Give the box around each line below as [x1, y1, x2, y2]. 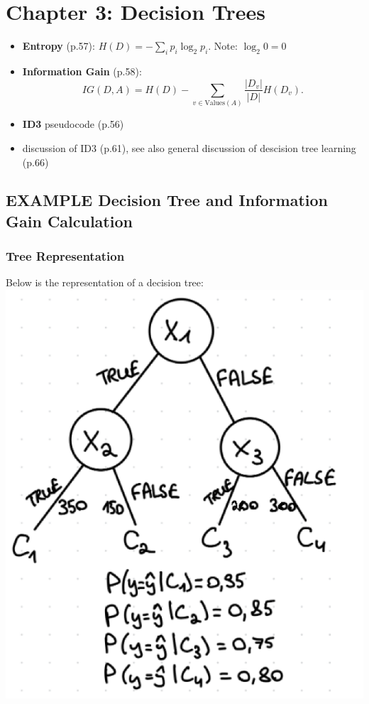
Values [204, 99, 226, 107]
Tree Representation [6, 247, 125, 265]
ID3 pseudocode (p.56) [22, 117, 124, 131]
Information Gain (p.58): [22, 63, 142, 78]
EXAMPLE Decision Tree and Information [6, 189, 328, 211]
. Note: [208, 38, 238, 53]
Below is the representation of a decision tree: [6, 275, 204, 290]
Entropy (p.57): [22, 38, 95, 53]
